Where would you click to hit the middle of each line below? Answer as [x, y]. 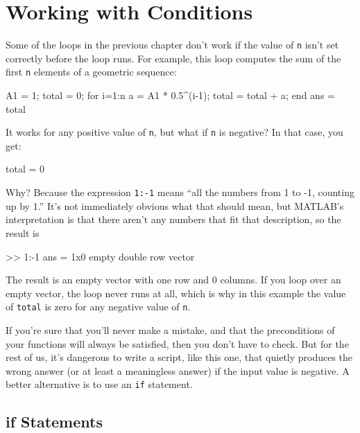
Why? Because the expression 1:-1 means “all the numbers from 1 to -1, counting [180, 192]
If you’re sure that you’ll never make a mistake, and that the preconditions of [170, 329]
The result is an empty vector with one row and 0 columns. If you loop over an [173, 280]
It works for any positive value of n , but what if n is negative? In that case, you [174, 132]
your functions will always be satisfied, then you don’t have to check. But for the [177, 343]
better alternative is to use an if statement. [99, 384]
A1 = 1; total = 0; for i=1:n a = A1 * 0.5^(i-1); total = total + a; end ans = [170, 95]
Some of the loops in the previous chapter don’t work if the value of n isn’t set [172, 45]
